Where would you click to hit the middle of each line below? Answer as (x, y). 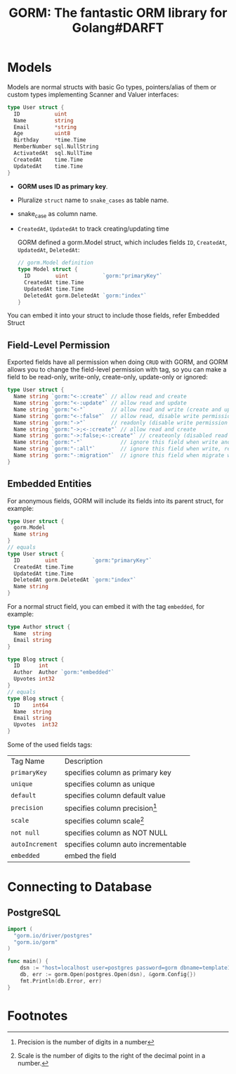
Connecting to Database (80, 886)
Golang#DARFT (118, 28)
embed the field (91, 855)
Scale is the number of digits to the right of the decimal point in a (111, 1055)
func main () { (28, 961)
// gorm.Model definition (55, 263)
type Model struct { (47, 270)
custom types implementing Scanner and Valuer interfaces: (93, 94)
